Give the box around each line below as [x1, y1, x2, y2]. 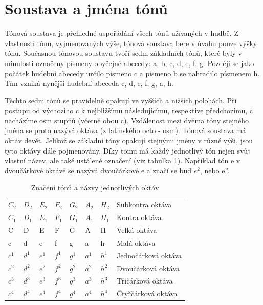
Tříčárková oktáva [116, 275, 173, 286]
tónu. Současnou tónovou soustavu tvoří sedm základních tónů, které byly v [5, 48, 242, 58]
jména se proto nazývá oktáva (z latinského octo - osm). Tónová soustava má [5, 125, 246, 136]
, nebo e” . [200, 165, 230, 176]
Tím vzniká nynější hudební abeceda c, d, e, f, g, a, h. [5, 78, 173, 89]
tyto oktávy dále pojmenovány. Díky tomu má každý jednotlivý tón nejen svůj [5, 145, 250, 156]
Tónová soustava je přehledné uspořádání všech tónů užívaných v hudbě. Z [5, 28, 238, 38]
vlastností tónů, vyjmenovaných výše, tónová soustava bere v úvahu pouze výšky [5, 37, 257, 48]
